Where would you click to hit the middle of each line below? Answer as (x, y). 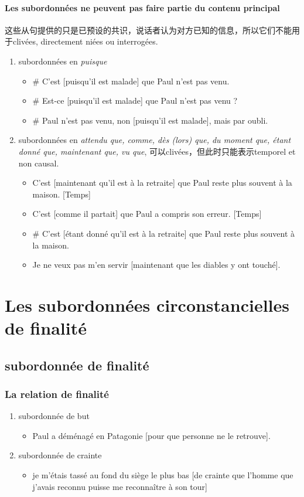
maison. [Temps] (62, 194)
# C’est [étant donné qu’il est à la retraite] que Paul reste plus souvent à (164, 233)
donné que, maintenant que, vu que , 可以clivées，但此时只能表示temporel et (157, 151)
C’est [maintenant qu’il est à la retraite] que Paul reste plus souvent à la (162, 183)
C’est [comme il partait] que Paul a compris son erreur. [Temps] (147, 214)
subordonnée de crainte (60, 455)
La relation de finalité (57, 394)
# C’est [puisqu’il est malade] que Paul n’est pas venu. (131, 81)
